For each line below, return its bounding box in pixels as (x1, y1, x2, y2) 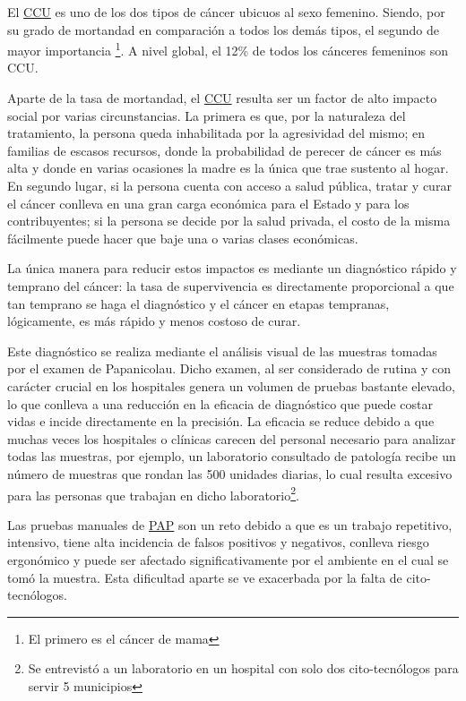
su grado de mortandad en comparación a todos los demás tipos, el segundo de (7, 20, 440, 38)
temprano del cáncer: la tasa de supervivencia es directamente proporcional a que (7, 276, 454, 295)
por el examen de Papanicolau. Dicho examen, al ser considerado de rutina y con (7, 359, 451, 378)
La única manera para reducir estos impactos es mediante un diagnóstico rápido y (7, 259, 457, 278)
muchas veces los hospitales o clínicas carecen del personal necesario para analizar (7, 429, 456, 448)
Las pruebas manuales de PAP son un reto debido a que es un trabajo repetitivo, (7, 515, 453, 534)
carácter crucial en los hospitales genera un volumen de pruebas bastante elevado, (7, 376, 455, 395)
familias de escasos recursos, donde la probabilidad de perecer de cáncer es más (7, 141, 442, 159)
